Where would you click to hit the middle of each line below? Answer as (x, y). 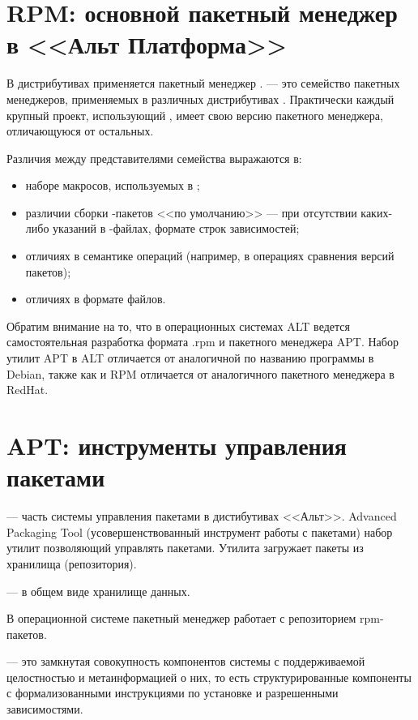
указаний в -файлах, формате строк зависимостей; (176, 228)
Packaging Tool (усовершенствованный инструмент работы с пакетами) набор (200, 531)
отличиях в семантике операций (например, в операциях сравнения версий (210, 256)
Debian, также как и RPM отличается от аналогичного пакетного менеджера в (200, 373)
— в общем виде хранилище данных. (98, 591)
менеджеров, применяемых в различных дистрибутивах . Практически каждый (200, 99)
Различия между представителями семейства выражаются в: (154, 158)
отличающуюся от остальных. (80, 131)
